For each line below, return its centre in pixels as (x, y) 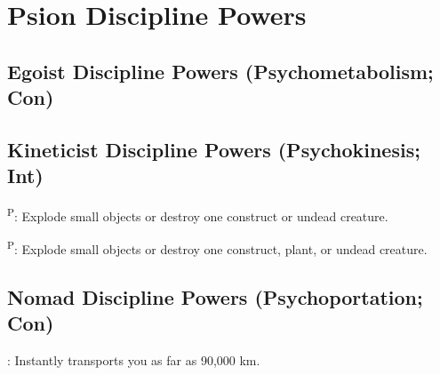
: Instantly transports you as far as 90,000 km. (134, 360)
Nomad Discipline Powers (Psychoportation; (215, 297)
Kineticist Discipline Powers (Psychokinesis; (214, 149)
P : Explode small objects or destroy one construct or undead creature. (198, 215)
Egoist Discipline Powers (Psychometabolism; (220, 71)
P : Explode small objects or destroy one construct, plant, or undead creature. (217, 248)
